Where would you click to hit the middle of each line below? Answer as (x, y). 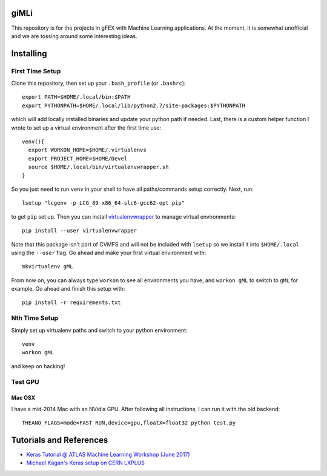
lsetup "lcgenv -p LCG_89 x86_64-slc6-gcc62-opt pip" (103, 203)
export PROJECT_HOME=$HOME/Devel (78, 158)
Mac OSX (23, 398)
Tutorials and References (60, 440)
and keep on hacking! (38, 366)
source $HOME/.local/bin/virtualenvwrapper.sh (98, 167)
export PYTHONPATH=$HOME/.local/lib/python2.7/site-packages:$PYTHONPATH (134, 105)
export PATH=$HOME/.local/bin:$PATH (76, 97)
